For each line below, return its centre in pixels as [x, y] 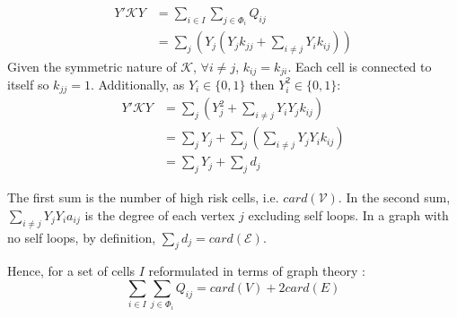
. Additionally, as [137, 84]
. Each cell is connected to [360, 66]
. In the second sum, [394, 197]
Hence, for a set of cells [71, 271]
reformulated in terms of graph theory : [257, 271]
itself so [28, 84]
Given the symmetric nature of [92, 66]
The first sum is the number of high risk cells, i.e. [143, 197]
